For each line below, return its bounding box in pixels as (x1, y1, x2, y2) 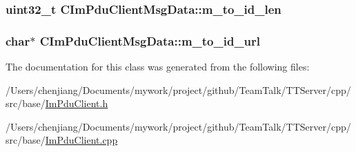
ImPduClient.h (45, 96, 108, 111)
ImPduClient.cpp (45, 133, 118, 147)
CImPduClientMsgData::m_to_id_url (39, 32, 261, 49)
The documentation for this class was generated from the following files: (6, 59, 310, 74)
